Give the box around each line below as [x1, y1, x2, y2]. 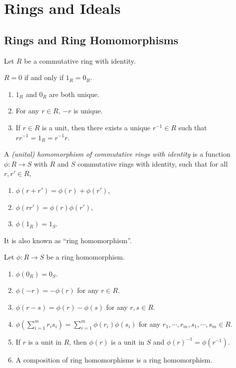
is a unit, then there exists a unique [42, 122, 151, 132]
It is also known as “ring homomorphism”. [4, 235, 132, 245]
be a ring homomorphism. [46, 252, 125, 262]
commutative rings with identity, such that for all [77, 158, 228, 169]
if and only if [24, 72, 64, 83]
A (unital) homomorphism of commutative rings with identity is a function [4, 149, 231, 159]
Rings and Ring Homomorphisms [4, 32, 178, 47]
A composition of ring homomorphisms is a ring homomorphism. [15, 354, 213, 365]
